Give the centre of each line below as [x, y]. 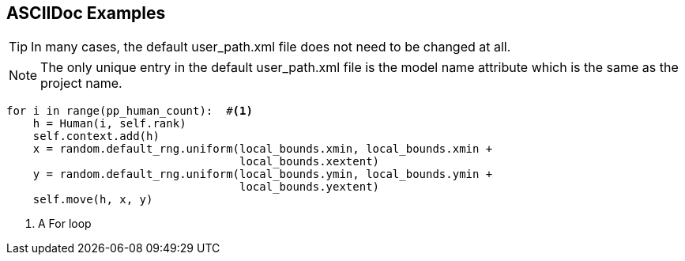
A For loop [65, 224]
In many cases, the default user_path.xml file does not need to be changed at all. [271, 47]
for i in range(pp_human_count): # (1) [130, 111]
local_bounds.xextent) [310, 162]
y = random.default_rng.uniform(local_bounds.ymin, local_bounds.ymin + [263, 174]
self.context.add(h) [96, 136]
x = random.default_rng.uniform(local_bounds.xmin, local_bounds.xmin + [263, 149]
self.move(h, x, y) [93, 200]
